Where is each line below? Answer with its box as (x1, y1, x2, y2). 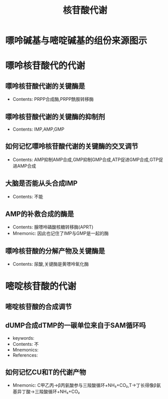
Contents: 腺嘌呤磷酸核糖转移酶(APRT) (12, 224, 94, 230)
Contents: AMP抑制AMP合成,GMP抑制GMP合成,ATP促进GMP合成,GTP (12, 156, 159, 163)
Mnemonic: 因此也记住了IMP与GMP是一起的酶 (12, 230, 109, 236)
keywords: (12, 335, 34, 341)
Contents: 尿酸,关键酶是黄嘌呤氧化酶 (12, 261, 89, 267)
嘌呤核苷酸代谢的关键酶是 (5, 82, 85, 90)
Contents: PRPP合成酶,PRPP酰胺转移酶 (12, 96, 94, 102)
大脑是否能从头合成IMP (5, 179, 78, 188)
